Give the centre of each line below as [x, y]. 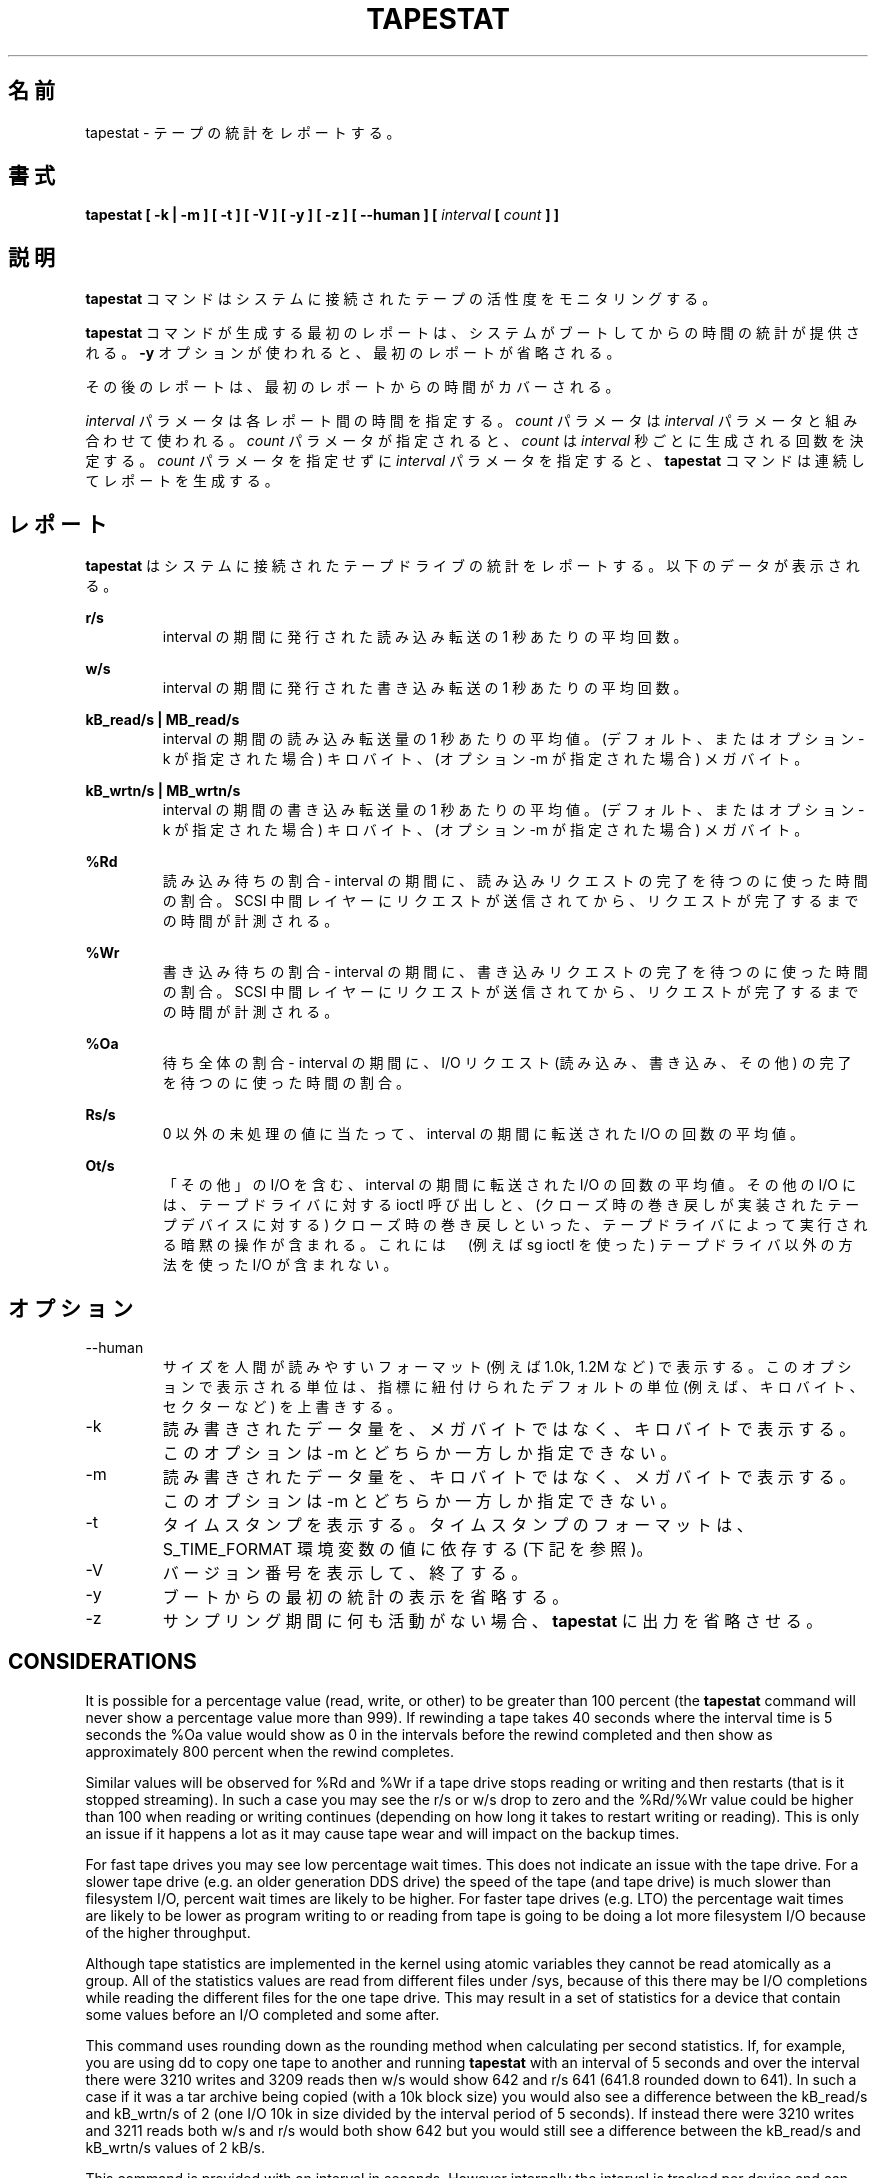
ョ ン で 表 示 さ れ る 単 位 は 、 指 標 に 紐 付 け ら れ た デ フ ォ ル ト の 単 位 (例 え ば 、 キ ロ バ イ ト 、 [513, 1386]
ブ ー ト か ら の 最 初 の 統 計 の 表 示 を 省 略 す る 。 [365, 1596]
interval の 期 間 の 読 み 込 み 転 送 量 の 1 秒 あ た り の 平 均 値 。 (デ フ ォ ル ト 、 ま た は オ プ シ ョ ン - [513, 739]
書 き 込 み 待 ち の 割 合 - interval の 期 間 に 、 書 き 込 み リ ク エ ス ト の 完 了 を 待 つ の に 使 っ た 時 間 [515, 972]
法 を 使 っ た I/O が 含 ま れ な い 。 [280, 1265]
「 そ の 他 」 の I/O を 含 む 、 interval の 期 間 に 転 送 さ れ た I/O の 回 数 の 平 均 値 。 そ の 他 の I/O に [509, 1185]
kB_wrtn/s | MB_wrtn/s [163, 791]
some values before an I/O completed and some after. [262, 2014]
